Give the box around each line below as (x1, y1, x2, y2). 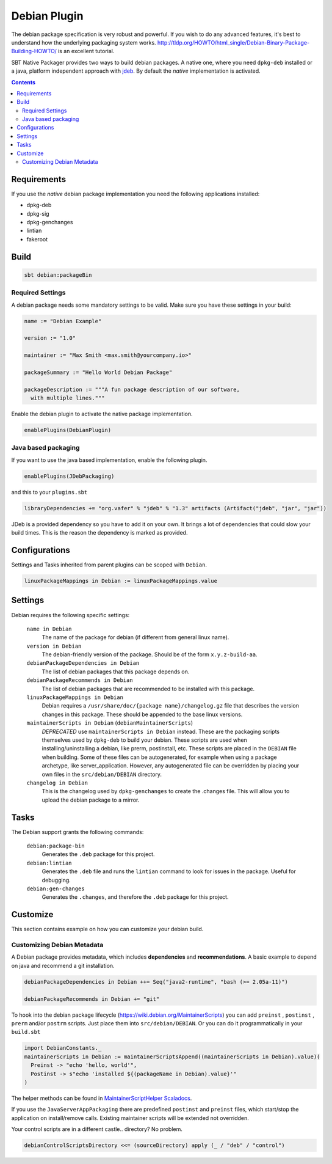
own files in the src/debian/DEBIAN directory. (41, 771, 162, 778)
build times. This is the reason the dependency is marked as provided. (11, 529, 188, 536)
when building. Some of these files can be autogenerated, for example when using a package (41, 753, 277, 761)
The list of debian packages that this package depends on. (41, 668, 190, 675)
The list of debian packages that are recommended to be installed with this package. (41, 685, 255, 692)
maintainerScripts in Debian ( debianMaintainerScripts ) (26, 719, 193, 727)
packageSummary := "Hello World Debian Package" (24, 368, 173, 376)
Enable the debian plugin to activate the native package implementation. (11, 410, 193, 418)
